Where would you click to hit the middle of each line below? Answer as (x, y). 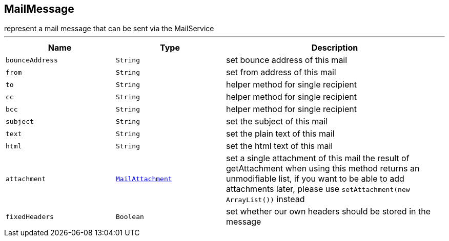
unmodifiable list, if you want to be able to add (315, 179)
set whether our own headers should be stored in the (328, 212)
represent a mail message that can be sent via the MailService (109, 29)
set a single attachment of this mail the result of (318, 158)
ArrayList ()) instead (266, 199)
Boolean (130, 216)
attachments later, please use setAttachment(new (318, 189)
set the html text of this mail (280, 146)
